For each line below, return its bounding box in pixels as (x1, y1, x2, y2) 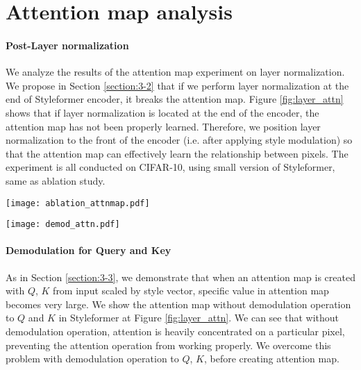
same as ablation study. (6, 173, 106, 187)
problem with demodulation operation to (6, 351, 179, 366)
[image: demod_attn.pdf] (6, 219, 120, 230)
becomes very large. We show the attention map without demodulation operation (6, 296, 351, 311)
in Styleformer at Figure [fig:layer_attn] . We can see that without (58, 310, 339, 325)
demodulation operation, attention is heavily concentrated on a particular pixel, (6, 324, 345, 338)
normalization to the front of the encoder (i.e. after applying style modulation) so (6, 133, 353, 147)
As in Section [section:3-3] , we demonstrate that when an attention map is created (6, 269, 355, 284)
